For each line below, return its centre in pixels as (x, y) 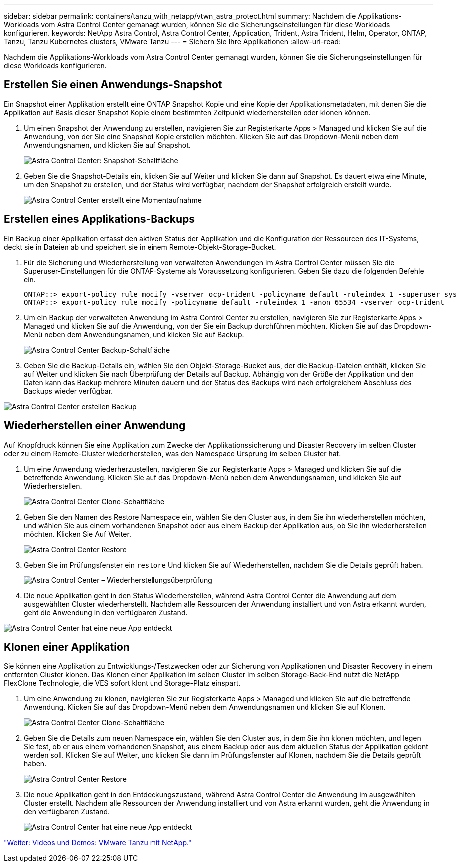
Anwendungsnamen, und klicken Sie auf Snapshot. (107, 145)
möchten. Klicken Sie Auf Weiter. (77, 534)
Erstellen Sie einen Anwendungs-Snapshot (113, 85)
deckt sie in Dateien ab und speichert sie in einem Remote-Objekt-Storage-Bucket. (140, 247)
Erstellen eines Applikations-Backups (100, 219)
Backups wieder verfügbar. (69, 391)
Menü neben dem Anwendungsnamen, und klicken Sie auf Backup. (134, 334)
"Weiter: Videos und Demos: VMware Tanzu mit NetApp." (98, 843)
